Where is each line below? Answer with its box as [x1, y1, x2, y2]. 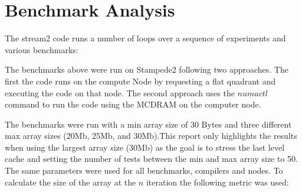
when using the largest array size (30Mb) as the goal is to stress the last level [5, 141, 285, 153]
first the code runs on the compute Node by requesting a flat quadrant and [5, 74, 276, 87]
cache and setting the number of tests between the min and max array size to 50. [5, 152, 298, 165]
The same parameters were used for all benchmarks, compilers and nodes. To [5, 164, 283, 177]
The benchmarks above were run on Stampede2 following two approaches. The [5, 63, 288, 76]
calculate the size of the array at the [5, 175, 136, 188]
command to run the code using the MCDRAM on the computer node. [5, 98, 261, 110]
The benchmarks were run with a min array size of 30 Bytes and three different [5, 118, 292, 130]
